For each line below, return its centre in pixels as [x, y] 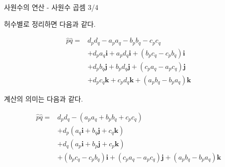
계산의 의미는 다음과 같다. [44, 98]
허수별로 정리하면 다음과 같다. [50, 24]
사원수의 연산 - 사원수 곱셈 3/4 [51, 7]
